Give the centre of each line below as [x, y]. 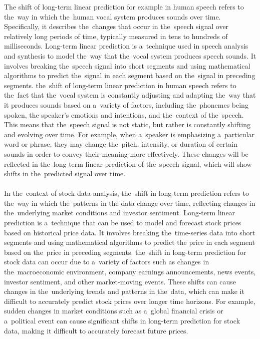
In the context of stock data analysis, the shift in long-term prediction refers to [126, 193]
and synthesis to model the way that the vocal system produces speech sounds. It [130, 55]
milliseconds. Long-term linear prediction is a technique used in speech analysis [126, 46]
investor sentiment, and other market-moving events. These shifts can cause [120, 281]
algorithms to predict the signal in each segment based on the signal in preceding [130, 75]
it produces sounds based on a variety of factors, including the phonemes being [126, 104]
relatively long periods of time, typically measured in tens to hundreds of [116, 36]
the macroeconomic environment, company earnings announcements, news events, [130, 272]
